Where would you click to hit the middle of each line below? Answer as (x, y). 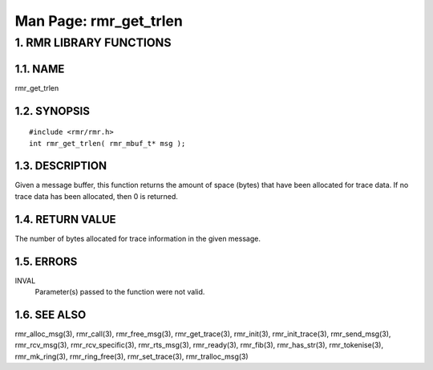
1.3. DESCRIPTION (61, 166)
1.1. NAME (40, 69)
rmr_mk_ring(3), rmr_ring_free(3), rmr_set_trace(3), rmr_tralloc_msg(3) (132, 356)
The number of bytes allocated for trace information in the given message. (138, 238)
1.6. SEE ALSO (51, 314)
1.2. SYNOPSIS (52, 111)
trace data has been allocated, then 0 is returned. (96, 196)
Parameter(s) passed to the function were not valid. (120, 292)
